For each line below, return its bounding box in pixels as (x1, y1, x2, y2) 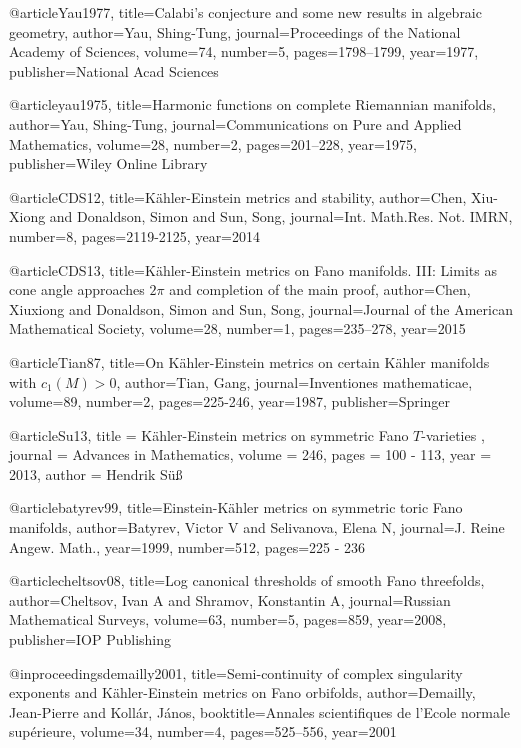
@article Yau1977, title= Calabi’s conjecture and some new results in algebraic (9, 2, 482, 22)
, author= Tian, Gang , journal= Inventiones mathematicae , (116, 371, 473, 392)
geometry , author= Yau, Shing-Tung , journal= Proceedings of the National (9, 21, 461, 42)
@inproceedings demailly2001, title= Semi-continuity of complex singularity (9, 662, 463, 683)
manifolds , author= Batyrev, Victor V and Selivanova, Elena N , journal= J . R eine (9, 517, 505, 538)
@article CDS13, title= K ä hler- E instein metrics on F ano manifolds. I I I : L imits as (9, 259, 497, 280)
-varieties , (421, 424, 485, 445)
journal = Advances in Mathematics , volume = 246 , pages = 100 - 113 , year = (9, 444, 492, 465)
